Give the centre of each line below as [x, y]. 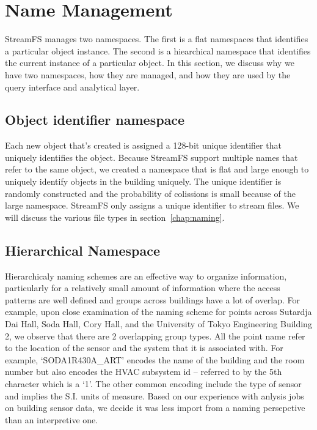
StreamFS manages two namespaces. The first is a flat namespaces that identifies [157, 39]
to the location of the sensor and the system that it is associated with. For [144, 348]
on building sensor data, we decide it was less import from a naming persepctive [155, 408]
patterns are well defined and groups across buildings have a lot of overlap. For [153, 299]
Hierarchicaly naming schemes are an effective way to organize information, [146, 276]
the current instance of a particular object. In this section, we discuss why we [150, 63]
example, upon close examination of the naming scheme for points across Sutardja [158, 312]
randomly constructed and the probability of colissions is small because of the [150, 193]
